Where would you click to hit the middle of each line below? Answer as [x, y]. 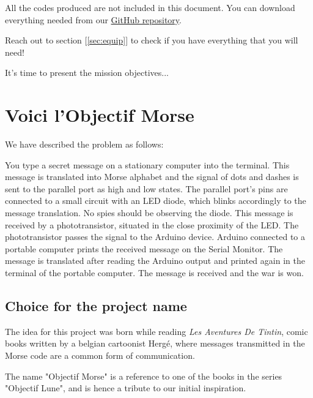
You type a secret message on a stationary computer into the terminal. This [147, 164]
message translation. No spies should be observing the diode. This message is [149, 213]
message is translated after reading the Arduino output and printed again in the [155, 261]
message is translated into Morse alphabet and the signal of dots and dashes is [152, 177]
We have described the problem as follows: [84, 144]
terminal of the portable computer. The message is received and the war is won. [154, 273]
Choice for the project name [96, 306]
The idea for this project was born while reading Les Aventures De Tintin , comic [156, 331]
